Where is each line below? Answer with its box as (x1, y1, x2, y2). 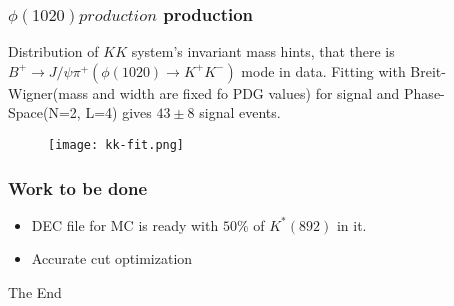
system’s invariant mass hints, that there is (131, 41, 395, 62)
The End (8, 282, 62, 303)
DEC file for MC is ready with (31, 214, 219, 235)
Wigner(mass (8, 82, 88, 103)
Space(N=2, (8, 102, 81, 123)
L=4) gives (85, 102, 152, 123)
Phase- (404, 82, 445, 103)
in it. (336, 214, 367, 235)
